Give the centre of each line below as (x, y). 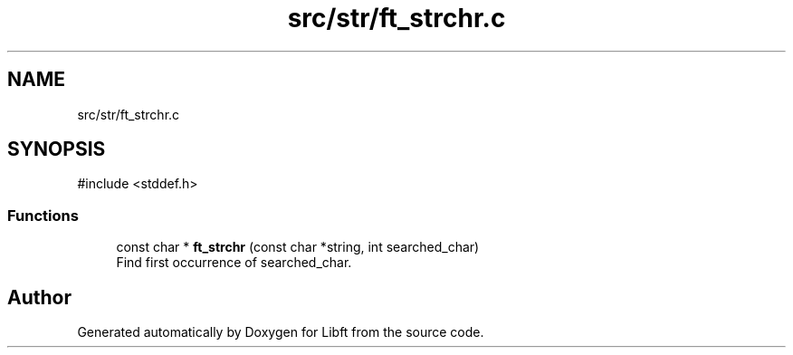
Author (39, 297)
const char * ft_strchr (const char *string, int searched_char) (298, 247)
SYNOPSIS (57, 149)
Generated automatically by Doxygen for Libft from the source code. (281, 332)
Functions (43, 215)
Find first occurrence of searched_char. (234, 263)
